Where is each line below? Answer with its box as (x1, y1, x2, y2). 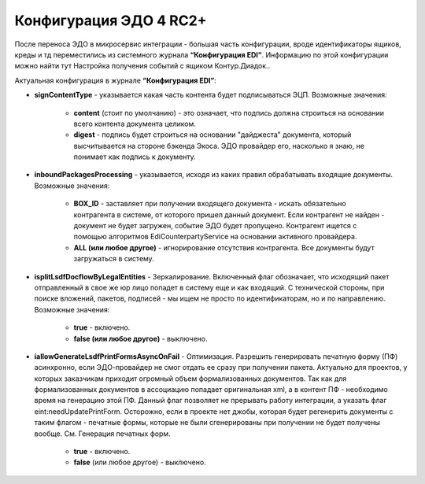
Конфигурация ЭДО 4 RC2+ (14, 12, 208, 29)
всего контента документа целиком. (73, 119, 197, 128)
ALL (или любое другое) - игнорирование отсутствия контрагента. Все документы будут (73, 242, 375, 252)
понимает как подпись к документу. (73, 152, 196, 161)
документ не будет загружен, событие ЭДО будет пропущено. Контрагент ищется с (73, 221, 357, 231)
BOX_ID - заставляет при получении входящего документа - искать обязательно (73, 199, 346, 209)
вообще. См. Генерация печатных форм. (34, 429, 171, 438)
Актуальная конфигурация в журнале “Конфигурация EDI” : (14, 76, 216, 85)
